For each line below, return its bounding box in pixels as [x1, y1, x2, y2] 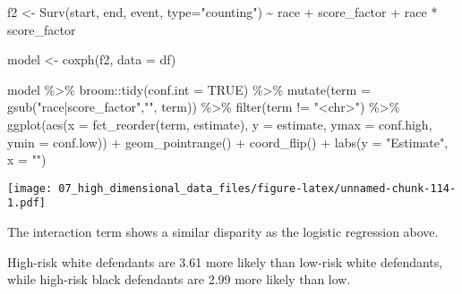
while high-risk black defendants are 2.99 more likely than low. [7, 270, 351, 289]
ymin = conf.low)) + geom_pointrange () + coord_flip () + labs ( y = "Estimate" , [7, 132, 449, 151]
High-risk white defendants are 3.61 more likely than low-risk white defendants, [7, 252, 443, 271]
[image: [7, 181, 53, 195]
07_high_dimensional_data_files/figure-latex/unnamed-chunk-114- [58, 181, 457, 195]
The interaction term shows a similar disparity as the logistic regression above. [7, 223, 439, 241]
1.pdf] [7, 197, 46, 210]
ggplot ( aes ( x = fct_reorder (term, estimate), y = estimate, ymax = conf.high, [7, 114, 432, 133]
